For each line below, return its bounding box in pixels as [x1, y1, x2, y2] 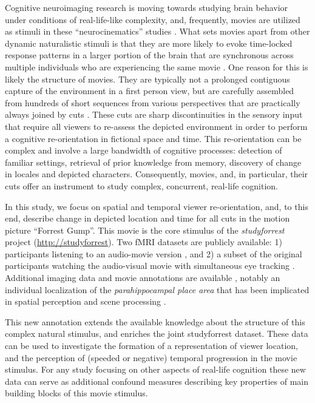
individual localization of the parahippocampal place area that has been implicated [5, 283, 310, 296]
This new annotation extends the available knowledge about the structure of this [5, 315, 305, 328]
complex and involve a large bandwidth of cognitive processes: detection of [5, 144, 282, 157]
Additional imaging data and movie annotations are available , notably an [5, 271, 280, 284]
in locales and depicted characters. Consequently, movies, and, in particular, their [5, 168, 308, 180]
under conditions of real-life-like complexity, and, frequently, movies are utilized [5, 13, 300, 25]
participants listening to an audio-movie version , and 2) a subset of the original [5, 247, 302, 260]
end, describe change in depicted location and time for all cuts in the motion [5, 212, 290, 225]
